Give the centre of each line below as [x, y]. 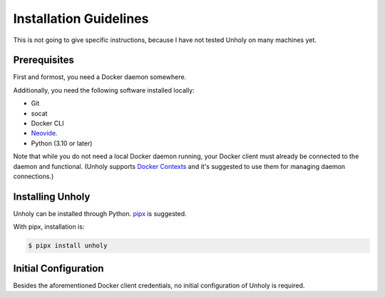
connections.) [34, 176]
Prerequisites [43, 60]
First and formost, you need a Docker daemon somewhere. [100, 77]
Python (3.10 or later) [62, 143]
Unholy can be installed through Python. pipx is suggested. [100, 213]
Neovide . [44, 133]
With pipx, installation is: [49, 227]
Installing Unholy [52, 196]
